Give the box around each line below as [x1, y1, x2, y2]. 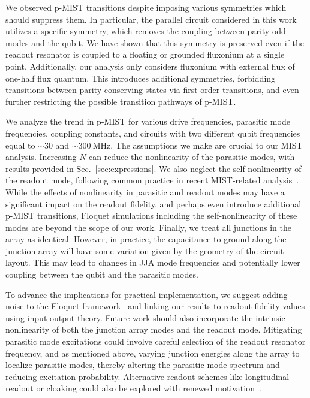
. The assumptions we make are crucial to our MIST [110, 138, 303, 151]
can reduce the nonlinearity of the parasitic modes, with [89, 150, 295, 163]
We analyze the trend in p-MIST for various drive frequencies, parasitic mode [5, 115, 290, 128]
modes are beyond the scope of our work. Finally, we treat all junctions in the [5, 221, 291, 233]
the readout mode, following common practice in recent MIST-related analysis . [5, 174, 299, 186]
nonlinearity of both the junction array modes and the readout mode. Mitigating [5, 323, 302, 336]
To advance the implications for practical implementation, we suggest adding [5, 288, 288, 300]
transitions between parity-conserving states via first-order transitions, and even [5, 83, 299, 96]
